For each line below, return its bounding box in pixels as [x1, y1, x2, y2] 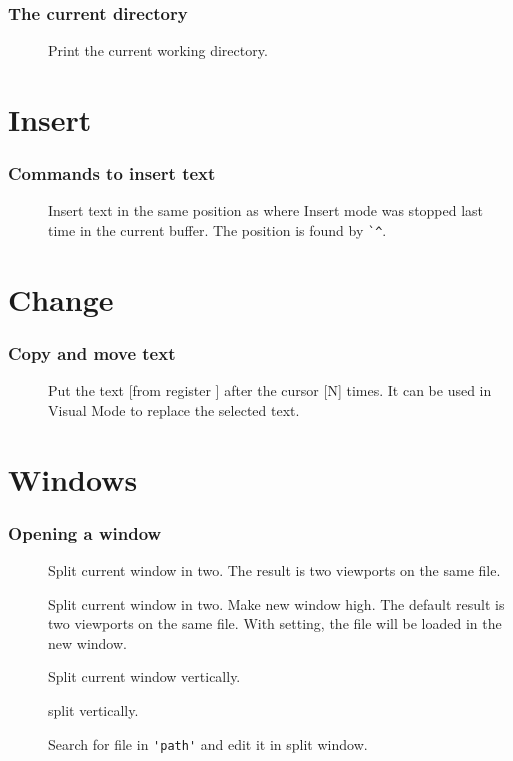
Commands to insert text [8, 161, 216, 186]
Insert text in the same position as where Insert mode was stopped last [48, 200, 484, 221]
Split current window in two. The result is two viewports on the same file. [48, 560, 501, 581]
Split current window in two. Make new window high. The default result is [48, 593, 505, 614]
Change [8, 278, 114, 319]
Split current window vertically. [48, 666, 241, 687]
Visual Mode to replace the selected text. [48, 399, 300, 420]
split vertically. [48, 700, 139, 720]
